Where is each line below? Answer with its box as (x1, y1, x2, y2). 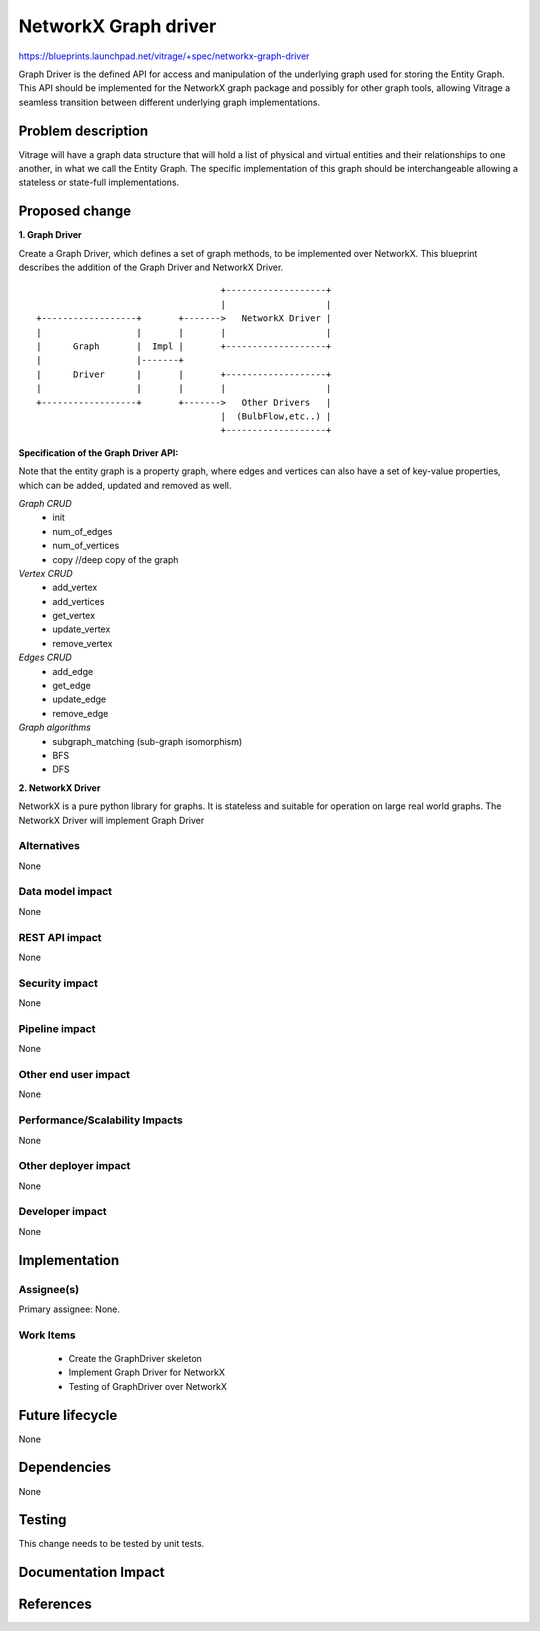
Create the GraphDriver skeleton (68, 1352, 202, 1364)
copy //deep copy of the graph (52, 553, 179, 565)
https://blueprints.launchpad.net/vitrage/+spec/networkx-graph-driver (18, 50, 310, 62)
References (18, 1596, 92, 1613)
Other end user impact (18, 1068, 130, 1082)
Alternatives (18, 839, 80, 853)
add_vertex (52, 581, 98, 594)
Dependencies (18, 1459, 112, 1476)
